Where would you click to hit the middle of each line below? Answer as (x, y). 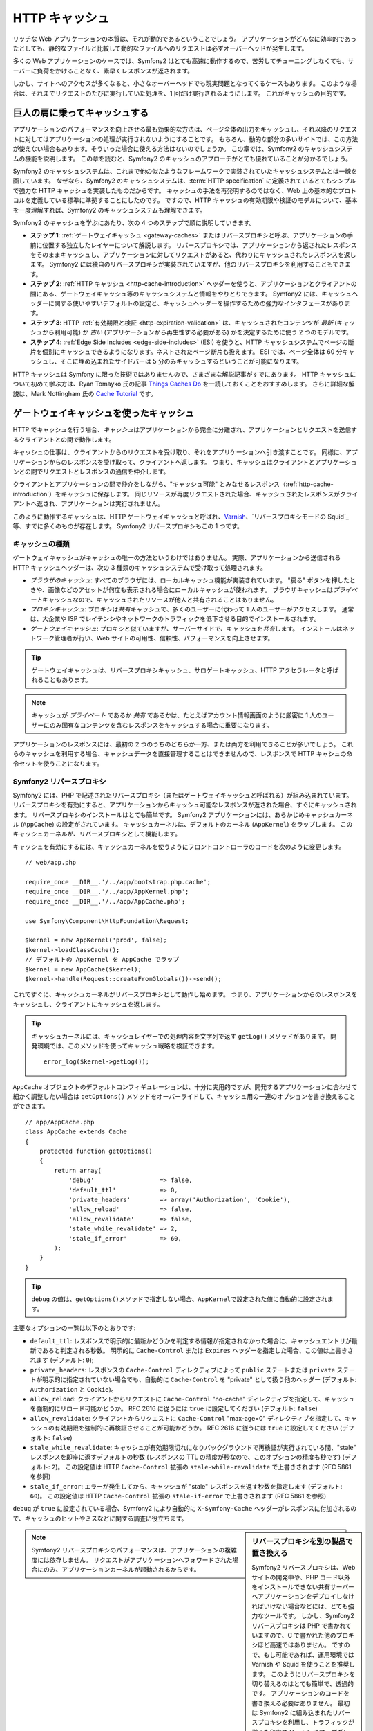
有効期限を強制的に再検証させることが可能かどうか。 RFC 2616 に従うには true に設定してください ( (198, 1428)
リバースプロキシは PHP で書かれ (299, 1625)
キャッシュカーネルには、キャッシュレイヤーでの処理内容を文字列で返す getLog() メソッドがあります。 (180, 1036)
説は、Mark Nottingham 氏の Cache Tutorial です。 (85, 393)
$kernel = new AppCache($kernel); (83, 969)
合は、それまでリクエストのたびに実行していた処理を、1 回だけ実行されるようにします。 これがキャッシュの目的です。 (181, 93)
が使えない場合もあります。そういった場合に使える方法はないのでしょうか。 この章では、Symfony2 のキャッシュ (174, 149)
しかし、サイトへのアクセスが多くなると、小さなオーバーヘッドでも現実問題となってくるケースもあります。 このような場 (185, 84)
